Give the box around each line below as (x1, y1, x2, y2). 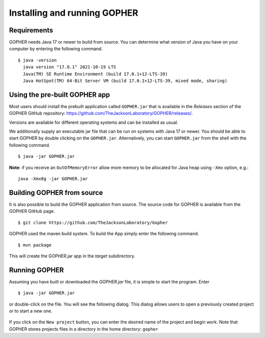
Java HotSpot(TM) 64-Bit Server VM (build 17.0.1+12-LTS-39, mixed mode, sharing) (23, 78, 228, 84)
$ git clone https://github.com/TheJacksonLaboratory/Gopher (18, 220, 168, 225)
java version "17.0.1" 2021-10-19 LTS (23, 64, 116, 70)
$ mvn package (18, 242, 52, 248)
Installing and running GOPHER (9, 7, 138, 18)
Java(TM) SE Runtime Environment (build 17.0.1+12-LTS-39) (23, 71, 168, 77)
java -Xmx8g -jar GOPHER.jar (18, 176, 88, 182)
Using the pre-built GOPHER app (9, 90, 110, 99)
